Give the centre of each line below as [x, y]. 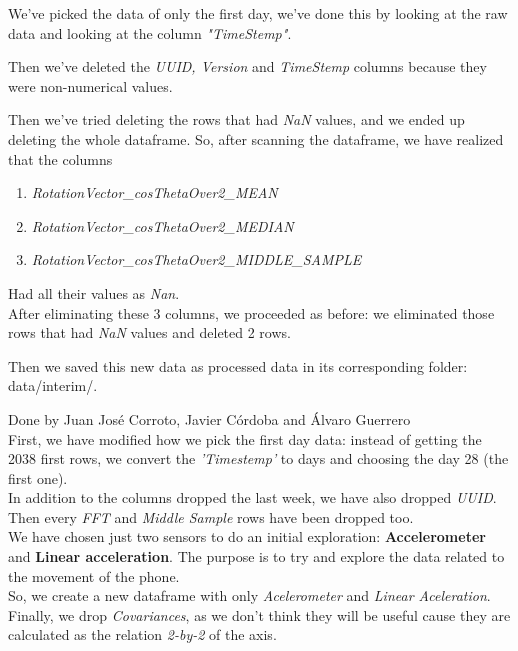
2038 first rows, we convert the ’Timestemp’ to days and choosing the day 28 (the [258, 458]
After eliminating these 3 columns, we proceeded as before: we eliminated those [251, 312]
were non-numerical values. [90, 85]
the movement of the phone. [94, 575]
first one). [38, 477]
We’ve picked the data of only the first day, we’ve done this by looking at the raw [258, 13]
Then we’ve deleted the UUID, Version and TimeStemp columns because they [247, 66]
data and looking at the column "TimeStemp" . [150, 32]
